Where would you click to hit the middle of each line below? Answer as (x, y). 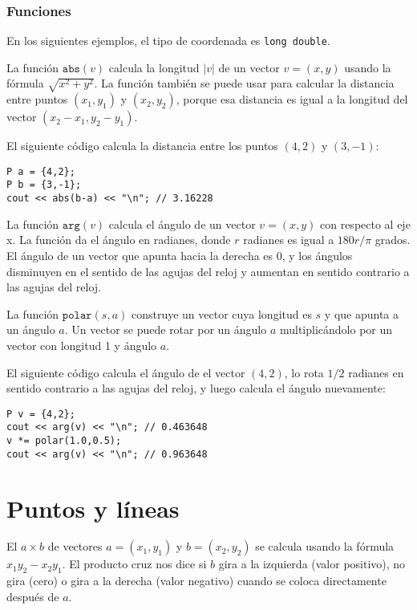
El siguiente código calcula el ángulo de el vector (126, 372)
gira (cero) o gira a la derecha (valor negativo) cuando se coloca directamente (196, 581)
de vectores (75, 546)
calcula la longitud (154, 67)
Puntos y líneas (93, 508)
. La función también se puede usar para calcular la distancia (244, 83)
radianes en (376, 372)
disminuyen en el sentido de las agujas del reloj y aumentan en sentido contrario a (208, 271)
